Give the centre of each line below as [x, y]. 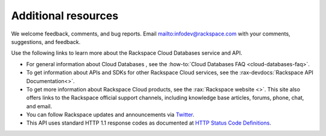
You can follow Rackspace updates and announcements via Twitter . [110, 115]
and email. [39, 106]
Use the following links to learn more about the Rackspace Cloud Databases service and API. [127, 53]
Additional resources [65, 16]
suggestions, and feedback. [46, 42]
